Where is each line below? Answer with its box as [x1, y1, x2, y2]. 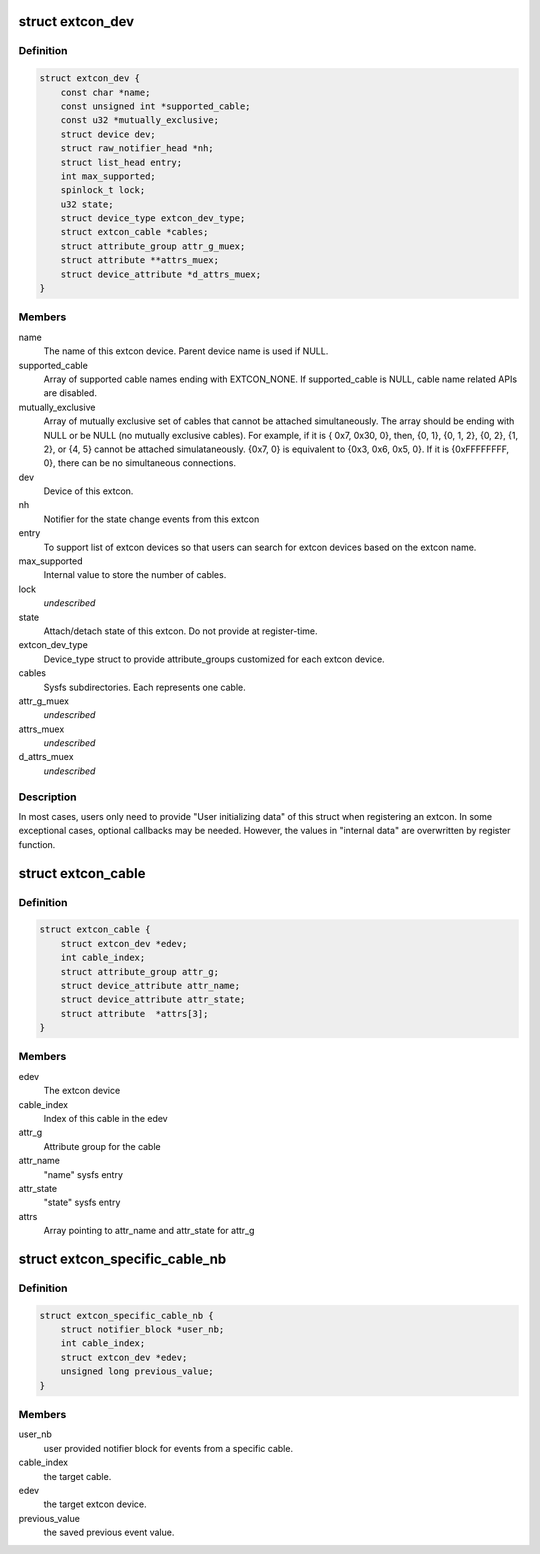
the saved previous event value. [43, 1526, 175, 1539]
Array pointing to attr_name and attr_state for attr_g [43, 1225, 255, 1237]
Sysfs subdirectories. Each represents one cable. [43, 681, 246, 693]
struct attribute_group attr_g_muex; [60, 240, 246, 252]
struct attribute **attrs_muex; [60, 255, 220, 266]
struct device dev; [60, 128, 157, 140]
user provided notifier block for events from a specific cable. [43, 1442, 294, 1454]
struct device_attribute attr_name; [60, 980, 240, 991]
